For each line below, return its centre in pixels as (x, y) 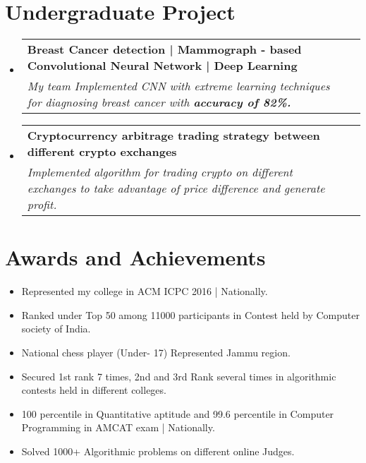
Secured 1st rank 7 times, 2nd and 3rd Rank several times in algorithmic (179, 376)
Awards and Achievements (135, 257)
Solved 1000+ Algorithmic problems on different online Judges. (158, 451)
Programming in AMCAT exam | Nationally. (118, 427)
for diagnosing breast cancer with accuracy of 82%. (159, 102)
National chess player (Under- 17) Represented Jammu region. (156, 353)
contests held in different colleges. (94, 390)
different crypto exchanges (102, 152)
